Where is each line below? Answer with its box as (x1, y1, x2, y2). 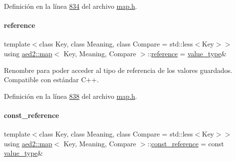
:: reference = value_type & (147, 48, 227, 58)
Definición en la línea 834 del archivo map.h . (4, 1, 137, 11)
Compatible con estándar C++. (4, 74, 99, 85)
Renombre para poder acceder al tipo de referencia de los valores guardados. (4, 65, 233, 75)
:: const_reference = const (147, 138, 224, 148)
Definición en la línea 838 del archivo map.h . (4, 91, 137, 101)
